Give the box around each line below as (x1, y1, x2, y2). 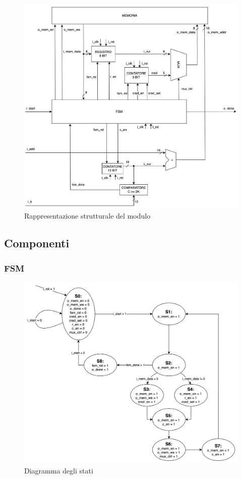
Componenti (4, 235, 70, 251)
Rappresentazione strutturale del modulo (24, 210, 151, 221)
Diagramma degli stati (24, 465, 93, 475)
